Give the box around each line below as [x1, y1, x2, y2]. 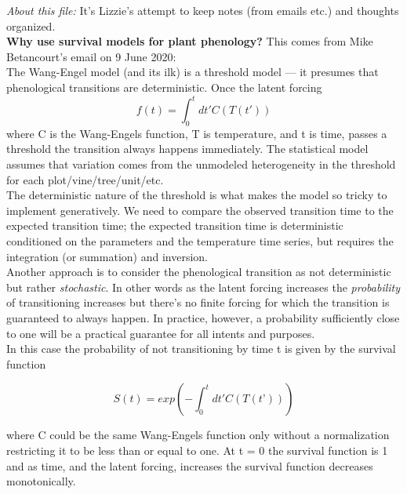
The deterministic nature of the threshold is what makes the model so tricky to [6, 187, 387, 203]
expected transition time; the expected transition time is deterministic [6, 217, 343, 234]
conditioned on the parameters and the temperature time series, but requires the [6, 233, 394, 249]
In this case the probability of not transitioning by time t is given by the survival [6, 340, 396, 357]
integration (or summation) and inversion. [6, 248, 208, 264]
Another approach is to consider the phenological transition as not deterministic [6, 263, 391, 280]
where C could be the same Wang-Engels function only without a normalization [6, 427, 390, 443]
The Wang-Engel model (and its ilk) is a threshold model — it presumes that [6, 64, 379, 80]
